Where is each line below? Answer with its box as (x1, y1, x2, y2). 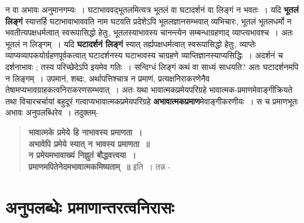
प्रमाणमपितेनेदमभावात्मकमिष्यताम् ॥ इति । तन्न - (28, 160, 171, 172)
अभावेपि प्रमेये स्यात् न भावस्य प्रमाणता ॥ (28, 137, 150, 149)
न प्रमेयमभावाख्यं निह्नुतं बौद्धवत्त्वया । (28, 149, 136, 161)
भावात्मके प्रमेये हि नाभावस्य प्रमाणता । (28, 126, 143, 138)
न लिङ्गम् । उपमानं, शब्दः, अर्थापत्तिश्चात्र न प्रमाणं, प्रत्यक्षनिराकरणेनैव (5, 72, 210, 84)
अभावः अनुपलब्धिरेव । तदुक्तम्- (5, 106, 99, 119)
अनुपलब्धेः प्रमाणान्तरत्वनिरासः (5, 194, 174, 218)
